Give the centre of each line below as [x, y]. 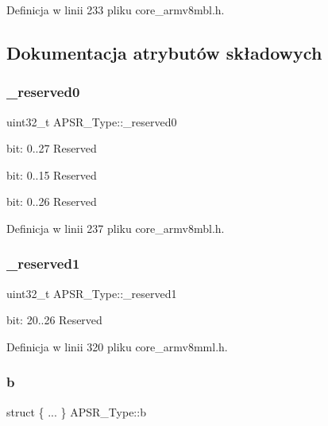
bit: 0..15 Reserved [52, 174]
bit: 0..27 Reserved [52, 148]
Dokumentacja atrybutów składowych [164, 52]
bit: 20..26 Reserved [54, 320]
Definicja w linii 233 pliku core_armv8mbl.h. [116, 10]
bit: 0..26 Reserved [52, 201]
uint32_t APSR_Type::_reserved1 [92, 293]
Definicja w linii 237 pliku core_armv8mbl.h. [116, 228]
